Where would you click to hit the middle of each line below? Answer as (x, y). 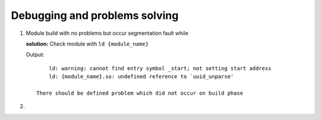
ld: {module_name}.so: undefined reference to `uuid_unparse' (141, 77)
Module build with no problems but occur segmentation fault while (107, 33)
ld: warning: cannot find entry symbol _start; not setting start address (160, 68)
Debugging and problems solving (95, 15)
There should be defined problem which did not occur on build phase (140, 93)
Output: (35, 55)
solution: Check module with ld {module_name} (87, 44)
